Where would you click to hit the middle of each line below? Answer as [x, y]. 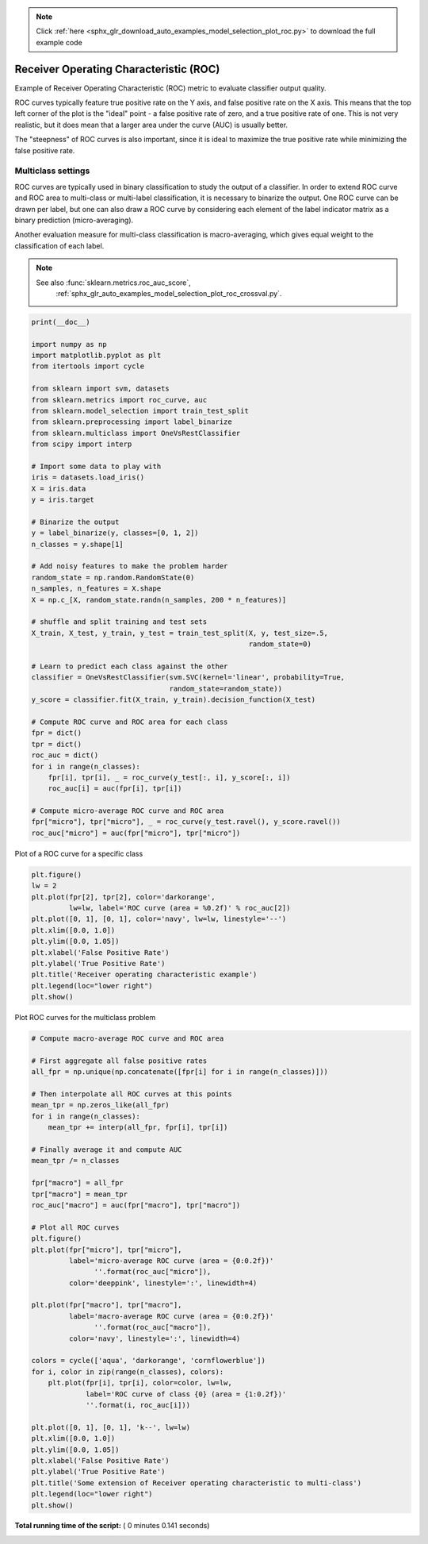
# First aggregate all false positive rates [119, 1061]
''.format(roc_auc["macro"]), [153, 1327]
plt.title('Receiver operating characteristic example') [144, 975]
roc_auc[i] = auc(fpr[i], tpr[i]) [115, 789]
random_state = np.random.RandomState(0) [113, 577]
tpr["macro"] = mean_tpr [80, 1194]
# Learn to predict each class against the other [130, 666]
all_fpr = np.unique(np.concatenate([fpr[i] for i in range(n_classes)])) [180, 1072]
